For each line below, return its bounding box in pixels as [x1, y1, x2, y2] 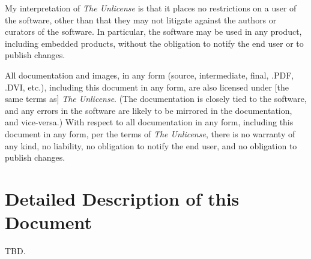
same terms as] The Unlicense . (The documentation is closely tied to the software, [5, 92, 307, 105]
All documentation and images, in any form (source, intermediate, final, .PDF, [5, 68, 294, 81]
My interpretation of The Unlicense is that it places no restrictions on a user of [5, 2, 297, 14]
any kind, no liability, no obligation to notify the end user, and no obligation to [5, 139, 297, 152]
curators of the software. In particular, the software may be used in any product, [5, 25, 302, 38]
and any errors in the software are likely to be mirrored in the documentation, [5, 104, 292, 116]
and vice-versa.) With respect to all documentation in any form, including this [5, 116, 294, 128]
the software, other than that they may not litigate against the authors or [5, 13, 277, 26]
